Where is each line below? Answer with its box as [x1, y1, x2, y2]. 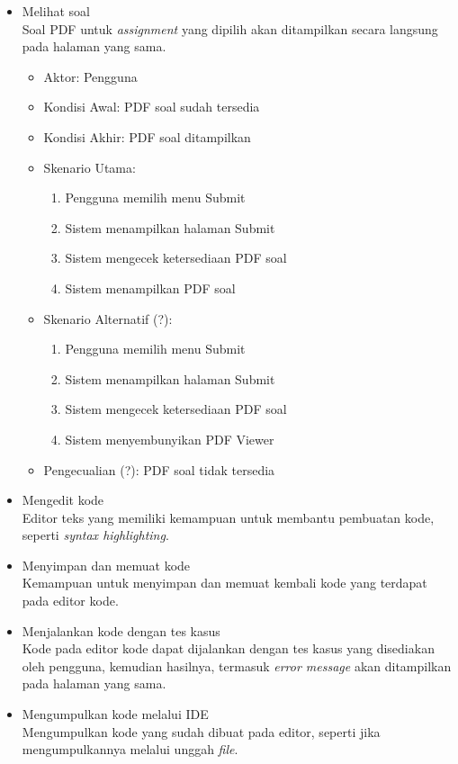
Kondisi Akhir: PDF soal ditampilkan [43, 127, 251, 146]
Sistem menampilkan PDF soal [65, 278, 236, 297]
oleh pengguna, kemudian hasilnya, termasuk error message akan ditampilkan [22, 656, 452, 675]
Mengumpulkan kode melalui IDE [22, 705, 209, 724]
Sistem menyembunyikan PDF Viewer [65, 429, 274, 448]
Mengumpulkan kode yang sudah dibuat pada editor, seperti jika [22, 722, 381, 741]
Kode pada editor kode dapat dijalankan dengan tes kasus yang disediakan [22, 639, 435, 658]
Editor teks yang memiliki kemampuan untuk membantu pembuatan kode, [22, 508, 435, 526]
